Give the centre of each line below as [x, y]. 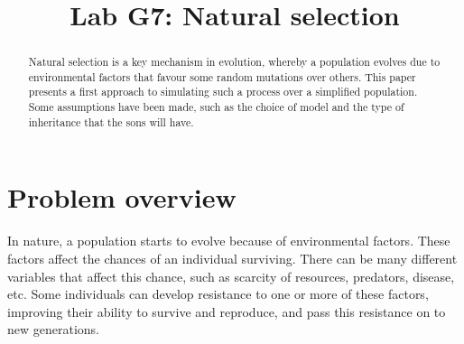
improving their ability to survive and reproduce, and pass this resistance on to [227, 311]
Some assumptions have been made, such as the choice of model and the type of [216, 107]
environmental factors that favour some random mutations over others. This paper [222, 76]
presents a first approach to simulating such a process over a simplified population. [223, 92]
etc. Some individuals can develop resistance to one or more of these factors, [218, 294]
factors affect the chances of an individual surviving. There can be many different [232, 258]
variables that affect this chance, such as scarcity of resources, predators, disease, [231, 276]
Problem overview [122, 197]
